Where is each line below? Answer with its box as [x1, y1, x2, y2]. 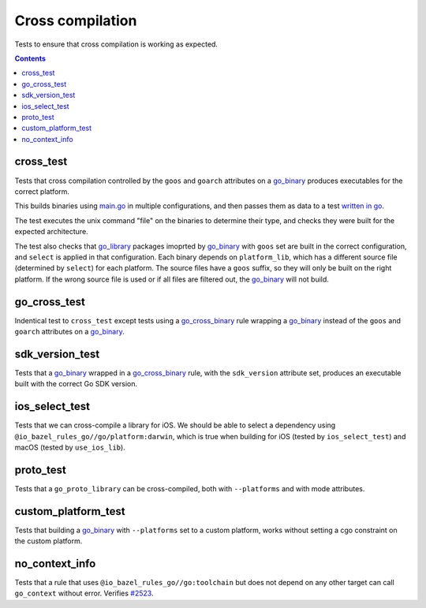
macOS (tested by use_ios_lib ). [14, 442, 125, 452]
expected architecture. [14, 227, 88, 237]
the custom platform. [14, 536, 83, 546]
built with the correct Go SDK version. [14, 379, 138, 389]
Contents [14, 54, 47, 63]
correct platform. [14, 186, 70, 196]
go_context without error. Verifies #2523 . [14, 588, 154, 599]
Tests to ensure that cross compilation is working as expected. [14, 39, 219, 49]
